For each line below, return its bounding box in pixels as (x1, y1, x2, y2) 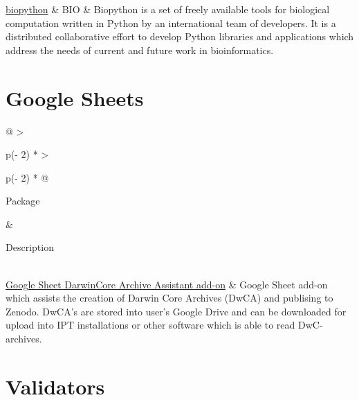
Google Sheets (6, 83, 144, 112)
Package (6, 193, 40, 208)
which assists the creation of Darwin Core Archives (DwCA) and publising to (6, 290, 333, 305)
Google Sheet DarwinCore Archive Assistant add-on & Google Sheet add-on (6, 277, 328, 291)
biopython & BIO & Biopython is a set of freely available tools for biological (6, 2, 330, 16)
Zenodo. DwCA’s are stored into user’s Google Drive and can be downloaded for (6, 304, 347, 318)
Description (6, 240, 54, 254)
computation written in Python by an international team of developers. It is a (6, 15, 336, 30)
